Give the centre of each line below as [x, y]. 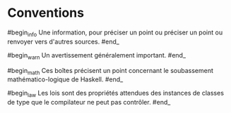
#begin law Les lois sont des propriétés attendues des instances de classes [116, 94]
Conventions [46, 13]
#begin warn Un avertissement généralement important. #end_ [96, 56]
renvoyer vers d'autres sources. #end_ [64, 41]
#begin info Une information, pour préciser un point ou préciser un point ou [115, 33]
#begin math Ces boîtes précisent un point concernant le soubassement [110, 71]
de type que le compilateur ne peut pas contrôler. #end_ [89, 102]
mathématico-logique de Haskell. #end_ [65, 79]
